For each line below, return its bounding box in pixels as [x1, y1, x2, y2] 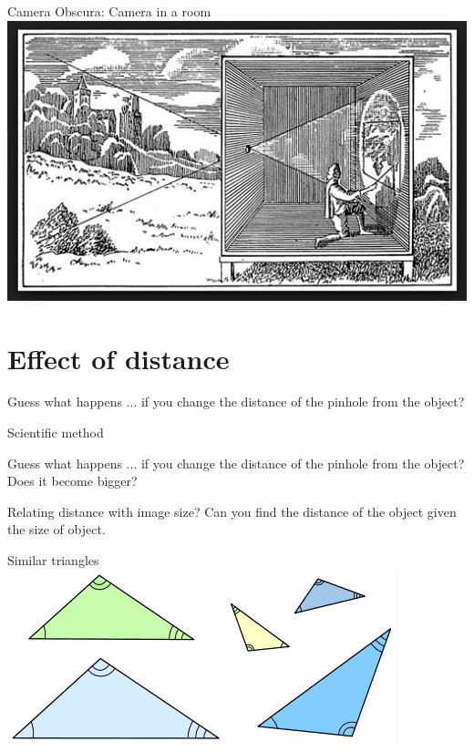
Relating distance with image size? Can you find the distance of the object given [7, 501, 457, 520]
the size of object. [7, 520, 106, 539]
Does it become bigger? [7, 471, 138, 490]
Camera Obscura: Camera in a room [7, 2, 211, 20]
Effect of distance [7, 339, 230, 376]
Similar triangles [7, 551, 99, 569]
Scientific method [7, 423, 104, 442]
